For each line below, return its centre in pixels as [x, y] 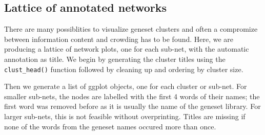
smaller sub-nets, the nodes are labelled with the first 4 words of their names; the [132, 96]
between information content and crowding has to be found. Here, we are [119, 39]
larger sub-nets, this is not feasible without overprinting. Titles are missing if [125, 116]
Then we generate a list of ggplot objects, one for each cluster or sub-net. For [126, 86]
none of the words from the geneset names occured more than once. [110, 126]
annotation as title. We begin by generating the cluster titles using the [115, 59]
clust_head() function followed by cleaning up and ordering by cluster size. [124, 69]
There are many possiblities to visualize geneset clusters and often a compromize [131, 29]
